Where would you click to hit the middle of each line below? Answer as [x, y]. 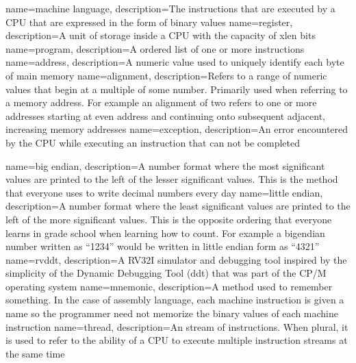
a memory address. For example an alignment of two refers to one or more [161, 102]
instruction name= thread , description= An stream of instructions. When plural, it [177, 326]
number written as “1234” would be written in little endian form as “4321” [163, 246]
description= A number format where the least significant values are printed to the [178, 206]
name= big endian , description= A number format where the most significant [165, 165]
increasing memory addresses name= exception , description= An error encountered [177, 129]
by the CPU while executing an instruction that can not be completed [153, 142]
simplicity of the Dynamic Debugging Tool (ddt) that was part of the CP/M [166, 273]
